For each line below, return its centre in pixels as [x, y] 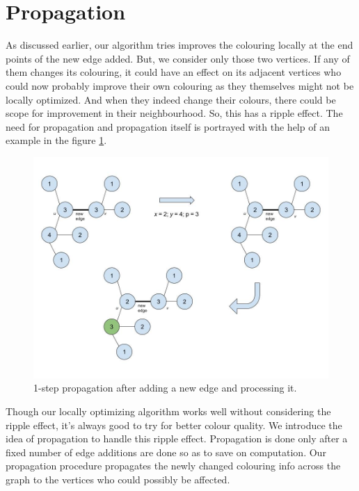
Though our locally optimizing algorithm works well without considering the [168, 411]
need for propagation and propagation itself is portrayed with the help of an [168, 126]
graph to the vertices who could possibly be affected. [118, 480]
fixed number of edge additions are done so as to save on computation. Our [166, 452]
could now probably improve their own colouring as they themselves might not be [180, 85]
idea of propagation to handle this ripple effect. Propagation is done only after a [177, 438]
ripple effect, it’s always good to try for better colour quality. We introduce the [174, 425]
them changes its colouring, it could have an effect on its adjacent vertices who [174, 72]
